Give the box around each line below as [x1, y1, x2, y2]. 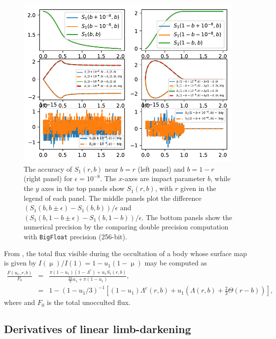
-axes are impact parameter [122, 173, 206, 184]
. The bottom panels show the [141, 212, 233, 222]
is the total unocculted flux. [47, 297, 131, 307]
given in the [180, 183, 216, 193]
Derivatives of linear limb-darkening [4, 321, 191, 337]
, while [210, 173, 231, 184]
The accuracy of [24, 163, 72, 174]
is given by [4, 258, 36, 268]
